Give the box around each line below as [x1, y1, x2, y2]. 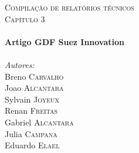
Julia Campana [5, 127, 57, 140]
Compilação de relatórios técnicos [5, 1, 134, 13]
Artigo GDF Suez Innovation [5, 35, 125, 47]
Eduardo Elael [5, 139, 60, 151]
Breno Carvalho [5, 70, 64, 82]
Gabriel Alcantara [5, 115, 74, 128]
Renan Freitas [5, 104, 58, 117]
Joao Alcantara [5, 81, 64, 94]
